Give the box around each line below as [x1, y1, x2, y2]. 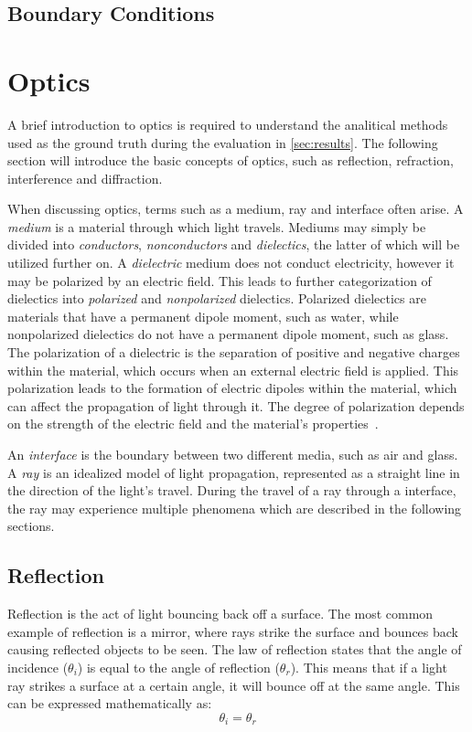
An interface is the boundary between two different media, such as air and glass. [7, 445, 458, 463]
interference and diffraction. [7, 168, 163, 187]
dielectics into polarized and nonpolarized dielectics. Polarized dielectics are [7, 289, 426, 308]
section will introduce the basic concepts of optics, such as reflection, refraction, [7, 151, 454, 170]
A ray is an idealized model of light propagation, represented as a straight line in [7, 462, 460, 482]
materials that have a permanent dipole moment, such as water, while [7, 306, 399, 325]
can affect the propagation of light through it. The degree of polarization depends [7, 396, 465, 415]
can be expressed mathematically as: [7, 694, 212, 713]
